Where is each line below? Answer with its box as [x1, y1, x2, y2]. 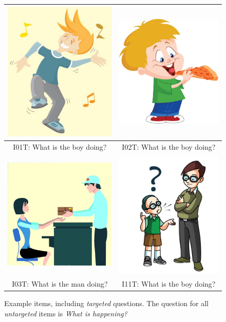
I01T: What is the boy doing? [13, 141, 107, 152]
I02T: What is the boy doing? [122, 141, 216, 152]
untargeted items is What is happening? [4, 308, 127, 318]
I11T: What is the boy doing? [122, 278, 216, 289]
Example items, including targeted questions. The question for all [4, 297, 209, 308]
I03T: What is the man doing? [12, 278, 108, 289]
